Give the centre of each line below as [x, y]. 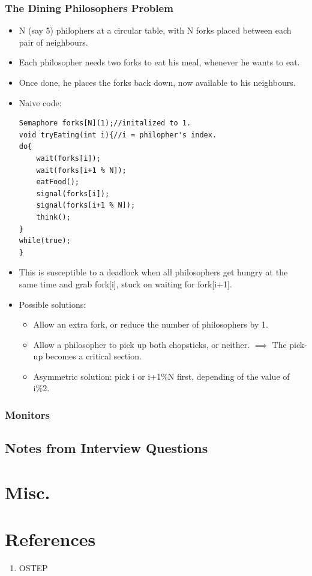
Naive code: [40, 102]
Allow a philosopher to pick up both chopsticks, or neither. [142, 344]
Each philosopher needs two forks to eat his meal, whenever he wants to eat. [159, 62]
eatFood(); [58, 182]
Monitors [27, 414]
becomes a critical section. [93, 356]
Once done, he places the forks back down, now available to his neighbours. [157, 82]
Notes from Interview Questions [106, 448]
